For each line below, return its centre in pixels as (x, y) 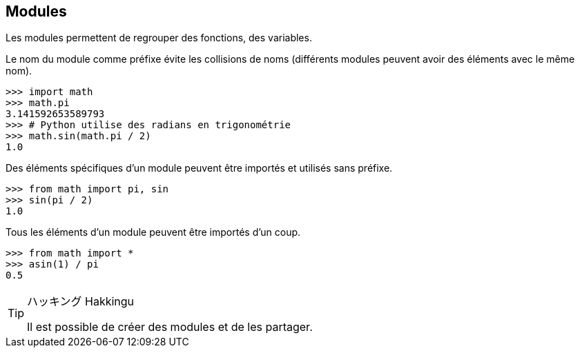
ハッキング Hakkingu (81, 302)
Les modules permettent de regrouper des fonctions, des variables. (159, 38)
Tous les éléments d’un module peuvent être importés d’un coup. (153, 232)
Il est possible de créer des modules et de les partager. (170, 327)
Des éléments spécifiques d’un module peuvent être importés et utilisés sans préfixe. (199, 168)
